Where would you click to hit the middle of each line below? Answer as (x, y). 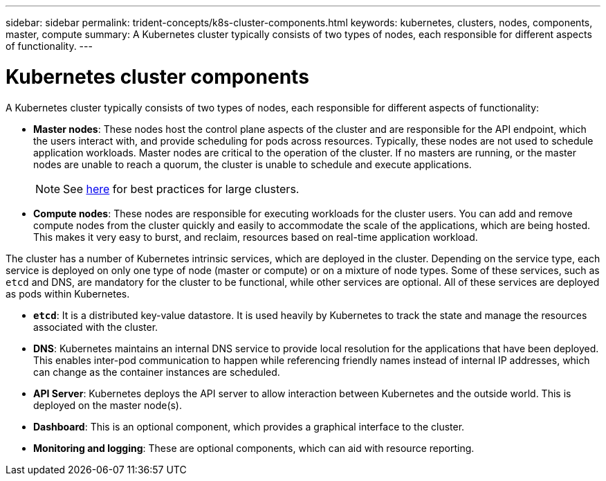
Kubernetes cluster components (157, 76)
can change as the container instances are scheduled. (157, 372)
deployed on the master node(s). (108, 405)
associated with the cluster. (96, 327)
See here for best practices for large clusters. (181, 189)
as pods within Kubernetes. (68, 293)
